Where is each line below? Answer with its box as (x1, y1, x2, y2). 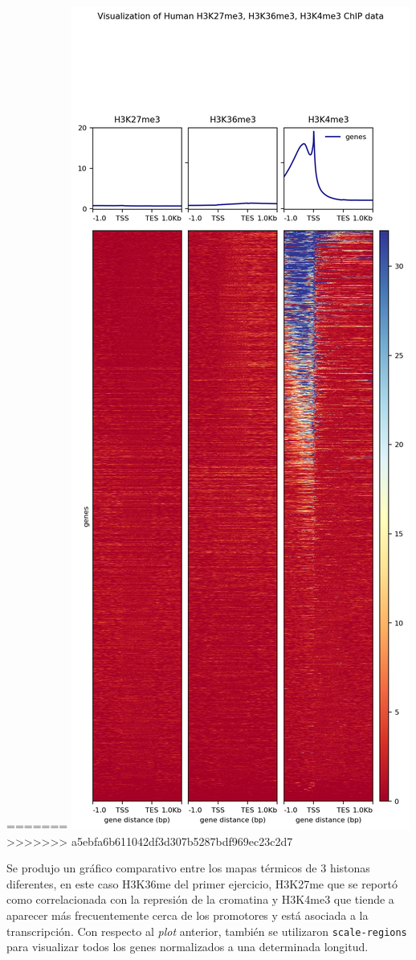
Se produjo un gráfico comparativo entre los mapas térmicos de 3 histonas (6, 859, 370, 876)
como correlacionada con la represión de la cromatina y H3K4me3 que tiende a (6, 891, 394, 908)
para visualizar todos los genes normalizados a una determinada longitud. (6, 938, 369, 955)
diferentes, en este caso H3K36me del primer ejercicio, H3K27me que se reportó (6, 875, 398, 892)
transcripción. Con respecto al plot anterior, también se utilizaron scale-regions (6, 922, 407, 939)
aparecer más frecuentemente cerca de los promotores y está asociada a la (6, 906, 369, 923)
